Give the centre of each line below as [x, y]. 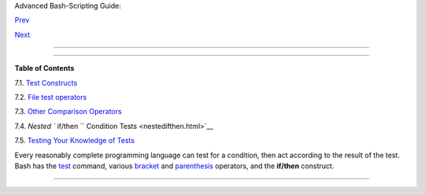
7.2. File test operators [51, 97]
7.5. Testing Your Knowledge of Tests [75, 141]
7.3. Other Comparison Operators [68, 112]
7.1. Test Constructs [46, 83]
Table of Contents [44, 68]
